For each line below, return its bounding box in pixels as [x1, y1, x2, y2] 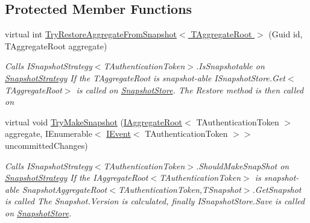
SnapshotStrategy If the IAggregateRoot [5, 171, 148, 184]
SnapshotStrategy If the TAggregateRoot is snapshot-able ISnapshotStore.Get [5, 71, 285, 84]
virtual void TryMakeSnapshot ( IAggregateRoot [5, 115, 183, 128]
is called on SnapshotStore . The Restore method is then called [76, 83, 304, 96]
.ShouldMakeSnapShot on [196, 159, 289, 172]
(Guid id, [268, 28, 303, 40]
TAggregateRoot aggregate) [5, 39, 107, 52]
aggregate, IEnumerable [5, 127, 92, 140]
